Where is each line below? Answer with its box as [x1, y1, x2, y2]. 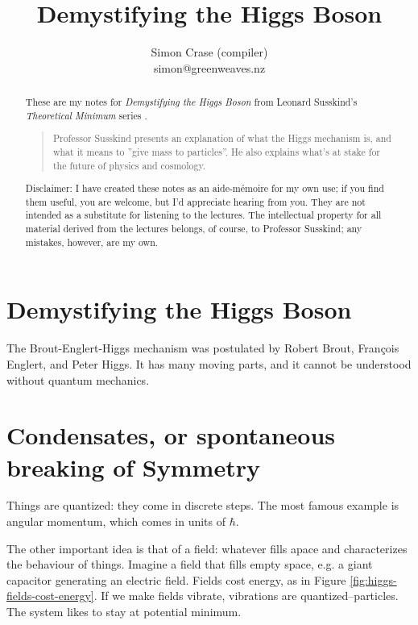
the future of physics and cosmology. [52, 158, 206, 172]
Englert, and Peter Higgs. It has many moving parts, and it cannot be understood [6, 355, 412, 372]
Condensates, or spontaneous [6, 419, 336, 452]
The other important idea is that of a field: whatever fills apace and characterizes [6, 540, 408, 556]
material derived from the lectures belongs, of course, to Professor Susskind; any [25, 222, 362, 235]
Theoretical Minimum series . [25, 108, 147, 122]
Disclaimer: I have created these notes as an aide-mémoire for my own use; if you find [25, 181, 384, 195]
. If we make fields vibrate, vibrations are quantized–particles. [93, 587, 399, 604]
